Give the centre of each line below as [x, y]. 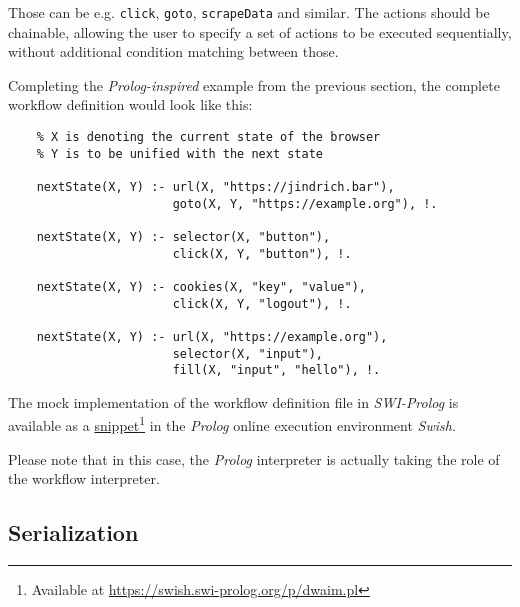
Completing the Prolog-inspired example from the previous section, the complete [254, 84]
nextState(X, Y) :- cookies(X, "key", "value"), [201, 286]
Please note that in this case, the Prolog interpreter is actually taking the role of [254, 458]
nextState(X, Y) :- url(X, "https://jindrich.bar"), [215, 187]
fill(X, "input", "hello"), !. [276, 370]
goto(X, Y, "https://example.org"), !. [305, 203]
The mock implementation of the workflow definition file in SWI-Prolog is [233, 401]
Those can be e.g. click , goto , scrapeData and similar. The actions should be [249, 12]
